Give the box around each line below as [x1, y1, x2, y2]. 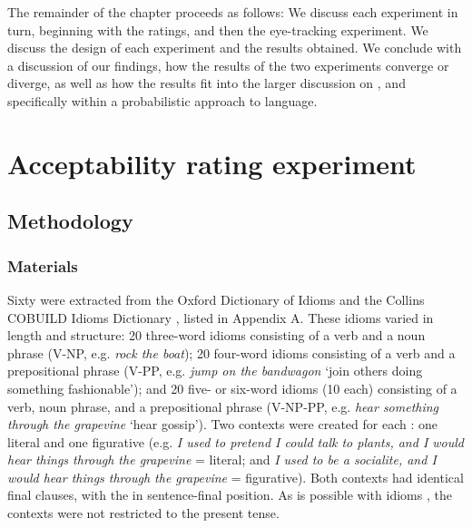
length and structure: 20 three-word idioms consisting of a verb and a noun [7, 326, 426, 345]
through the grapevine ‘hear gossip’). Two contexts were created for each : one [7, 415, 438, 434]
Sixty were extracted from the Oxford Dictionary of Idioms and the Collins [7, 289, 425, 308]
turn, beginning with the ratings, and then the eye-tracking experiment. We [7, 20, 428, 39]
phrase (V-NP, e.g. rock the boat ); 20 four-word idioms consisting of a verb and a [7, 343, 456, 362]
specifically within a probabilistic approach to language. [7, 91, 318, 110]
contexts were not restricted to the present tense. [7, 504, 280, 523]
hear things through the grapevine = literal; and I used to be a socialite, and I [7, 450, 437, 469]
